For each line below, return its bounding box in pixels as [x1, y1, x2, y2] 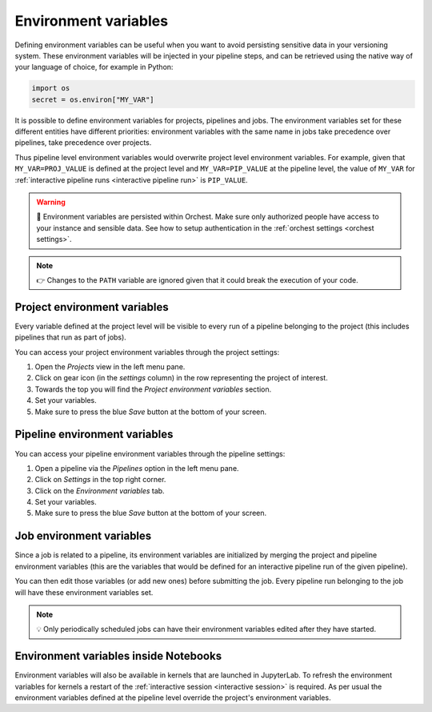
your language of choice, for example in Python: [14, 62, 174, 72]
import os [31, 84, 70, 93]
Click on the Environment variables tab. [34, 485, 165, 496]
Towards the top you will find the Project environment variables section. [34, 384, 272, 394]
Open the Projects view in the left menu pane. [34, 362, 186, 372]
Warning [36, 197, 66, 207]
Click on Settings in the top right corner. [34, 475, 166, 485]
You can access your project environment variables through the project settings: [14, 347, 280, 356]
